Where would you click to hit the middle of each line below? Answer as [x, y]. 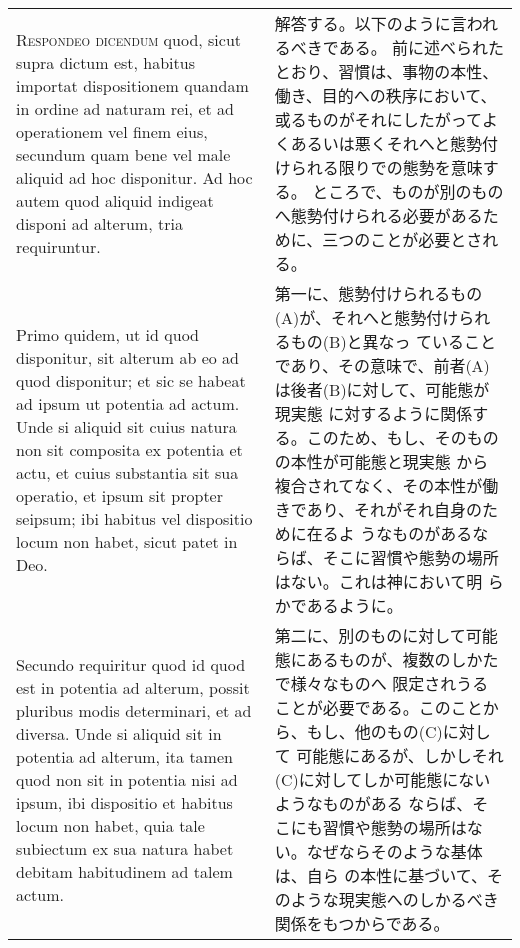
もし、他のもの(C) [374, 731]
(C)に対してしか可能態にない [382, 779]
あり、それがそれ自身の [394, 509]
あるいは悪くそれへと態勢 [386, 143]
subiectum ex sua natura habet [125, 848]
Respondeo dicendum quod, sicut [129, 39]
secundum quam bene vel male [123, 154]
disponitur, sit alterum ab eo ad [127, 357]
